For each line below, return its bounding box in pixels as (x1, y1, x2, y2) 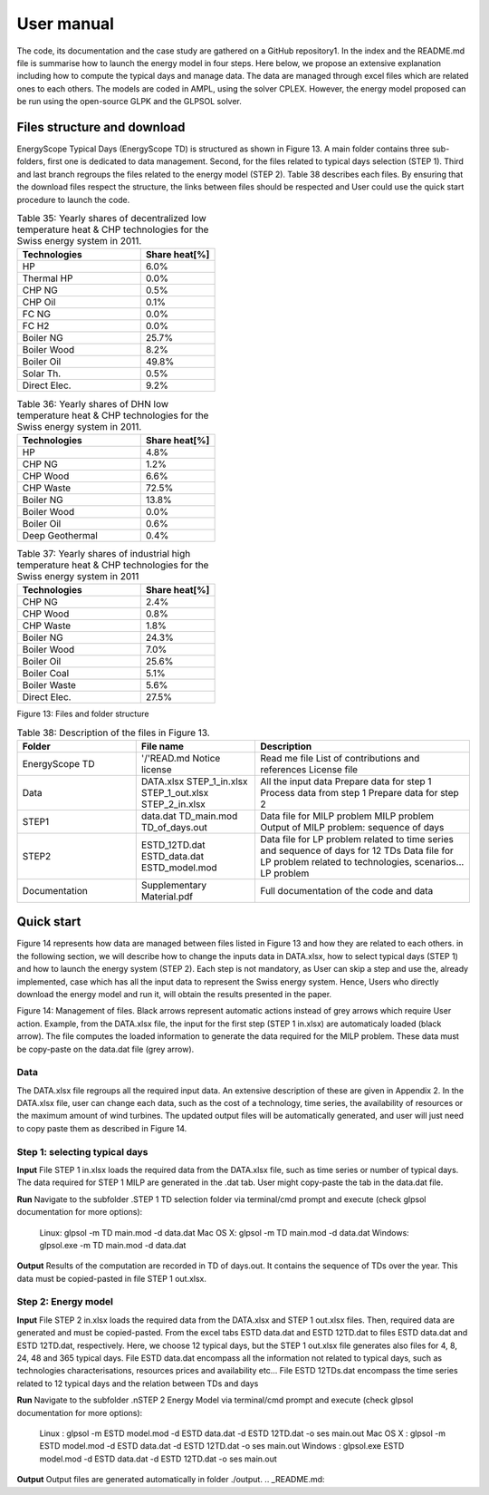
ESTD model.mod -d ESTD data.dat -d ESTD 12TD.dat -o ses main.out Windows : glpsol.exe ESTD (39, 1441, 405, 1451)
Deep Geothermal (22, 529, 99, 541)
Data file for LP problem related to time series (259, 832, 455, 845)
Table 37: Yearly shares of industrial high (16, 547, 191, 559)
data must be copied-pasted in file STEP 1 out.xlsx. (16, 1273, 207, 1284)
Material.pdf (140, 889, 194, 902)
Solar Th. (22, 367, 62, 380)
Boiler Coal (22, 667, 70, 680)
